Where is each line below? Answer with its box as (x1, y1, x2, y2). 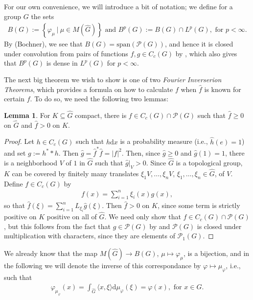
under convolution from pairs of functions (4, 48, 128, 58)
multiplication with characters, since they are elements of (4, 231, 175, 241)
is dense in (46, 58, 78, 68)
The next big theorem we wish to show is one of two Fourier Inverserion (4, 74, 222, 84)
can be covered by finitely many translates (12, 168, 139, 178)
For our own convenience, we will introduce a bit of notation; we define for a (4, 1, 233, 11)
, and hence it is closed (164, 39, 233, 49)
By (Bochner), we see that (4, 39, 83, 49)
